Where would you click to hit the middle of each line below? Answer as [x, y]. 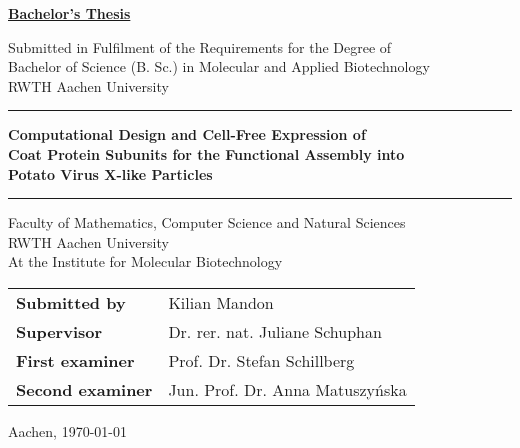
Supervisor [59, 331]
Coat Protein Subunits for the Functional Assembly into [206, 153]
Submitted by [71, 302]
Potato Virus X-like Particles [110, 173]
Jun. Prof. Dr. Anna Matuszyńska [287, 389]
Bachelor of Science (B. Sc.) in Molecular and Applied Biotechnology [219, 66]
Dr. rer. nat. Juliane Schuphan [275, 331]
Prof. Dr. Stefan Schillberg [261, 360]
